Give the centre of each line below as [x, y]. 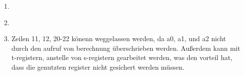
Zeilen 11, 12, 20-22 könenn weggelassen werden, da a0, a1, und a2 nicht [119, 38]
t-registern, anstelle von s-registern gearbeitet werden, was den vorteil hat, [122, 57]
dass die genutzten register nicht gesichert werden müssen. [98, 67]
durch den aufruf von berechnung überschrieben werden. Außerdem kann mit [126, 48]
